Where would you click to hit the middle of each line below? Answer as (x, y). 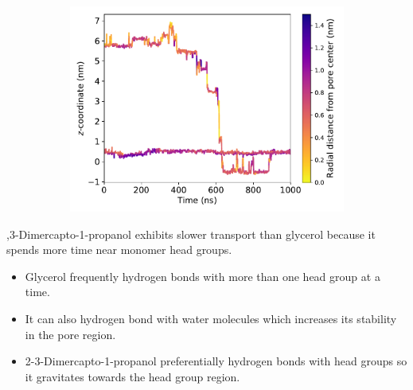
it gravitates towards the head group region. (132, 376)
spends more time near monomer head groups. (119, 250)
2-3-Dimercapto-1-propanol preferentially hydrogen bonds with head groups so (216, 361)
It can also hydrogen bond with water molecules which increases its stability (211, 318)
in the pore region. (70, 334)
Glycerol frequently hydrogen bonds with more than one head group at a (203, 276)
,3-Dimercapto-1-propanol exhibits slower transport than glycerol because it (191, 234)
